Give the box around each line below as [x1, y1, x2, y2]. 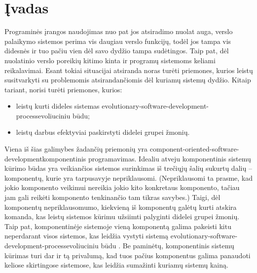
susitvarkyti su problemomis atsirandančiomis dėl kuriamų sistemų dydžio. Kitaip [4, 75, 251, 85]
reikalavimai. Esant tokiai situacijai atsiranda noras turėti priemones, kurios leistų [4, 65, 253, 75]
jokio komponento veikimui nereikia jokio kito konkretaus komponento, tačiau [4, 182, 240, 193]
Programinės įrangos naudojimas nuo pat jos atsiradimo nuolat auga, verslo [4, 26, 233, 37]
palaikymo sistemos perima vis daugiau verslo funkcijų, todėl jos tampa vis [4, 36, 231, 46]
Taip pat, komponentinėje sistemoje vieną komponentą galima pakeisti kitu [4, 221, 231, 231]
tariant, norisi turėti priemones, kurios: [4, 84, 122, 94]
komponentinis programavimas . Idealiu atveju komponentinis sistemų [42, 153, 251, 163]
